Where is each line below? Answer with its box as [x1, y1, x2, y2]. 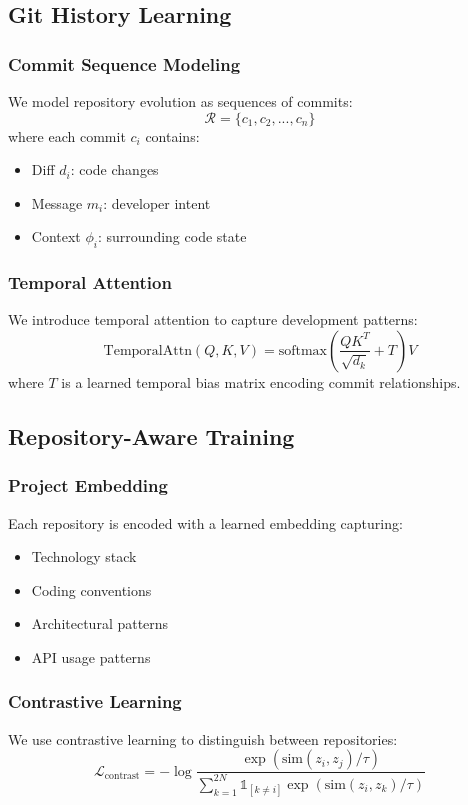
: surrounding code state [98, 226, 247, 247]
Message [31, 192, 83, 213]
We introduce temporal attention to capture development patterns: [8, 309, 418, 330]
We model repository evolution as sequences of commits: [8, 91, 353, 111]
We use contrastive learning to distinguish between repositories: [8, 728, 398, 749]
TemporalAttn [103, 343, 192, 358]
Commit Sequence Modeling [8, 51, 241, 76]
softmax [278, 343, 327, 358]
